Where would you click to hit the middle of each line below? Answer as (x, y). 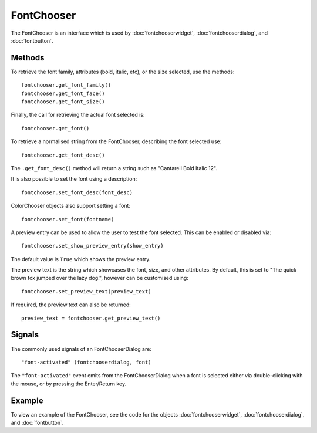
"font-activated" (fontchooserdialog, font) (87, 362)
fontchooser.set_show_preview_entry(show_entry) (92, 246)
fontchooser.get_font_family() (66, 85)
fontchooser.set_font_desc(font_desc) (77, 192)
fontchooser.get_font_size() (63, 102)
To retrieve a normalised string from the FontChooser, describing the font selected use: (116, 141)
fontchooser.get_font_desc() (63, 155)
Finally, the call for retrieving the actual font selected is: (78, 115)
